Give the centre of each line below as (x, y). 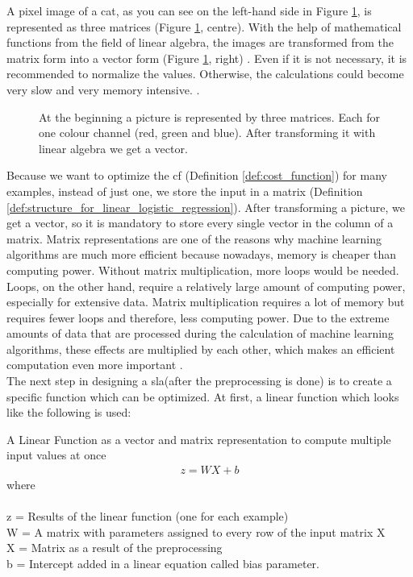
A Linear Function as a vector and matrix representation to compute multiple (199, 439)
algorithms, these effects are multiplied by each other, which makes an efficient (201, 349)
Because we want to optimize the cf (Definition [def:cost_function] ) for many (197, 175)
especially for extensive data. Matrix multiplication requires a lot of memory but (206, 302)
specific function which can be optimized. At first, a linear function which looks (203, 396)
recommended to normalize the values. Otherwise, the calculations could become (205, 74)
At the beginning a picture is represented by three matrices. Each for (209, 116)
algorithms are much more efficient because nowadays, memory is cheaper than (202, 254)
